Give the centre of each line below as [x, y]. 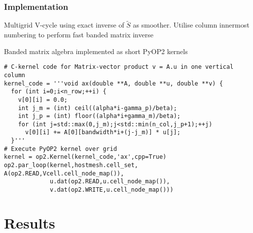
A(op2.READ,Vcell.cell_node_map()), [64, 173]
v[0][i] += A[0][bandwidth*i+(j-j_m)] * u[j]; [103, 132]
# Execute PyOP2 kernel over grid [61, 149]
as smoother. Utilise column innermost [191, 25]
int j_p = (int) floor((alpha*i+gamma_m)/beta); [99, 116]
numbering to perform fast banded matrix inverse [79, 35]
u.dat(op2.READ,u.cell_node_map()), [110, 182]
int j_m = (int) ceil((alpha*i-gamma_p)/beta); [97, 108]
